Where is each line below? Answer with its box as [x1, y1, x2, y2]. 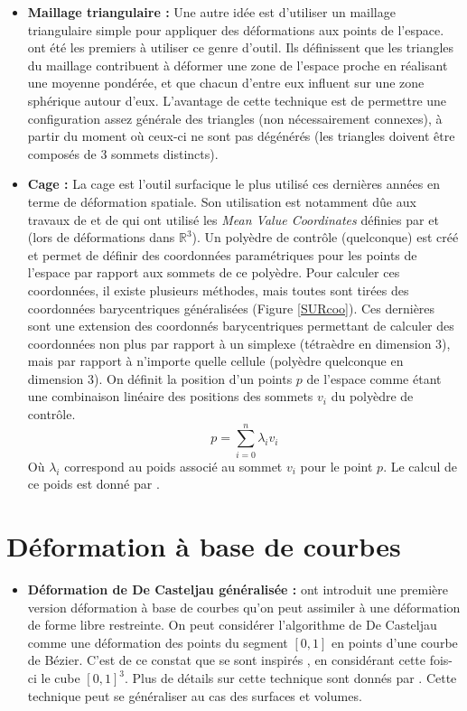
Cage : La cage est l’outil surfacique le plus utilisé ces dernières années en [27, 174, 440, 193]
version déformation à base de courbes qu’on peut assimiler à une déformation [27, 597, 461, 616]
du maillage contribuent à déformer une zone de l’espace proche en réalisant [27, 55, 448, 74]
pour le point [300, 456, 373, 475]
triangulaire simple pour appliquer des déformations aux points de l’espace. [27, 20, 444, 39]
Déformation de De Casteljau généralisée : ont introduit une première [27, 580, 449, 599]
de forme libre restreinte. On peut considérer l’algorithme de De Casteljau [27, 615, 437, 634]
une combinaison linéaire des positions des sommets [27, 387, 313, 406]
